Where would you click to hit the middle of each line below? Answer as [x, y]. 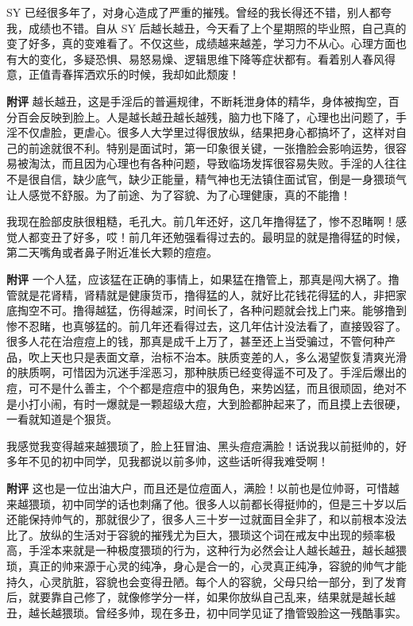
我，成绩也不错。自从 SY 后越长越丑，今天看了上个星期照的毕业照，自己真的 [206, 27]
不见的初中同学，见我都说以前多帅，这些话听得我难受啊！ [178, 461]
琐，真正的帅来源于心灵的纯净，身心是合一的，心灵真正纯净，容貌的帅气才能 [206, 566]
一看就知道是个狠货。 [62, 419]
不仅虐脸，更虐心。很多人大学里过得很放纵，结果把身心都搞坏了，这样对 [206, 132]
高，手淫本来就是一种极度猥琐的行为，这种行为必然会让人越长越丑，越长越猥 [206, 550]
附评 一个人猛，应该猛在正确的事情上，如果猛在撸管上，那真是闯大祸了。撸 [203, 278]
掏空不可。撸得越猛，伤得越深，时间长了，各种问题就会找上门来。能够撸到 [212, 310]
